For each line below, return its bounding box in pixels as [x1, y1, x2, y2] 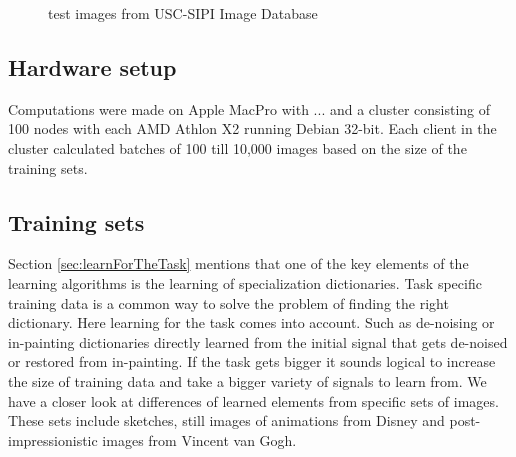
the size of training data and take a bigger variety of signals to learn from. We [8, 370, 487, 391]
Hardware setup [8, 51, 177, 82]
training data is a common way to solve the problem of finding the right [8, 292, 449, 313]
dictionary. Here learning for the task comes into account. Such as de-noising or [8, 312, 495, 333]
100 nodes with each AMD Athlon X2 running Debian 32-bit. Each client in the [8, 118, 497, 139]
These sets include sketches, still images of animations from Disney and [8, 410, 445, 431]
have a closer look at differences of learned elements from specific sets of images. [8, 390, 499, 411]
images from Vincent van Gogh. [102, 429, 297, 450]
